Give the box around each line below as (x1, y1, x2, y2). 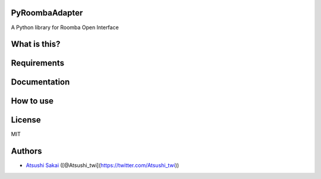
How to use (11, 96, 53, 106)
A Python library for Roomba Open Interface (11, 24, 119, 31)
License (11, 115, 41, 125)
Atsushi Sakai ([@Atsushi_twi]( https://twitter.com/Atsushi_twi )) (26, 162, 180, 169)
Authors (11, 146, 42, 156)
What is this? (11, 39, 61, 49)
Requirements (11, 58, 65, 68)
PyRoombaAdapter (11, 8, 83, 18)
